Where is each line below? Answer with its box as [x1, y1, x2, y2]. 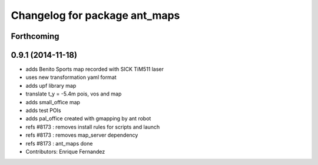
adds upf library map [25, 82, 77, 89]
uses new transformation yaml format [25, 74, 117, 81]
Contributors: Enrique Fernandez [25, 148, 105, 155]
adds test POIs [25, 107, 61, 114]
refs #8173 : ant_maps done [25, 140, 93, 147]
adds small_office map [25, 98, 81, 105]
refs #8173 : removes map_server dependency [25, 131, 138, 138]
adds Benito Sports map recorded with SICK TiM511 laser [25, 65, 164, 73]
